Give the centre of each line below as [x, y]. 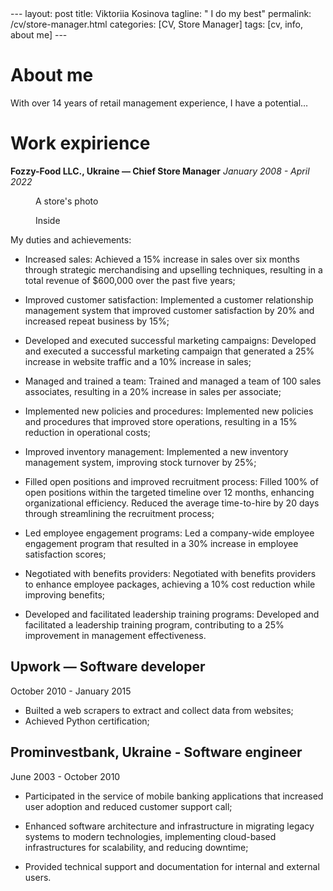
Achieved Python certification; [87, 721]
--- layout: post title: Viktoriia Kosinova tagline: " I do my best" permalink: [161, 13]
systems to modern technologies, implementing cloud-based [150, 836]
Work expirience [80, 143]
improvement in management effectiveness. [115, 635]
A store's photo [67, 201]
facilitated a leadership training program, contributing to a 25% [154, 624]
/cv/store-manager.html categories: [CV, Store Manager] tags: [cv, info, [157, 24]
